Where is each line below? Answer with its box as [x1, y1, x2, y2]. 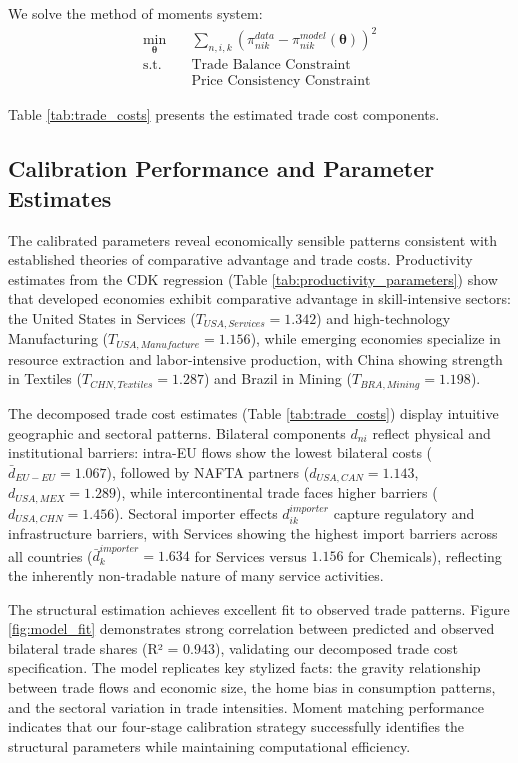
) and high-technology [316, 307, 451, 328]
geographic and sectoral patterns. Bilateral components [8, 422, 346, 443]
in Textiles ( [8, 368, 82, 389]
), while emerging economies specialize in [250, 328, 501, 349]
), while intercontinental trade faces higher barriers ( [115, 482, 438, 503]
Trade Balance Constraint [191, 58, 351, 73]
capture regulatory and [333, 502, 475, 523]
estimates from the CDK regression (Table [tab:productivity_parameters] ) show [8, 268, 498, 289]
